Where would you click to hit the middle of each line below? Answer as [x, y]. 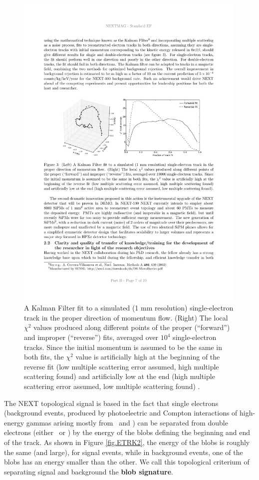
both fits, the [44, 357]
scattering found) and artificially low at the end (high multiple [120, 376]
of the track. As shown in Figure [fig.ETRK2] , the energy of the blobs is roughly [127, 442]
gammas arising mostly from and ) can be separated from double [127, 422]
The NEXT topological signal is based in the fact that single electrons [111, 403]
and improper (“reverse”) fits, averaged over [91, 337]
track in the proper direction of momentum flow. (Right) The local [126, 317]
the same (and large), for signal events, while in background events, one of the [124, 452]
